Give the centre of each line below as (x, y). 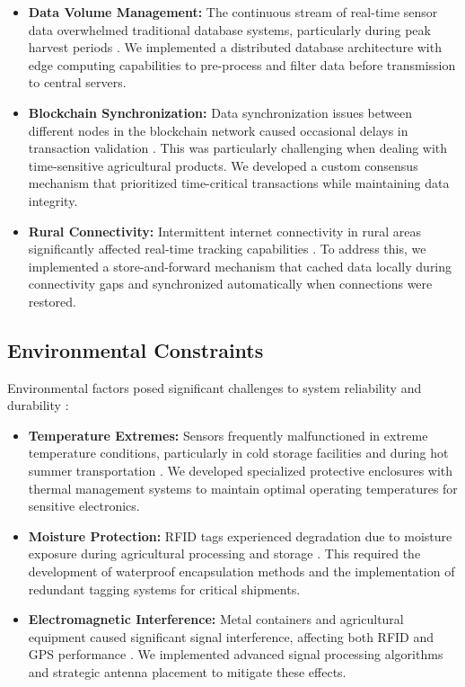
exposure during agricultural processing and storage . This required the (224, 553)
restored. (52, 301)
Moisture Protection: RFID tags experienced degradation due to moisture (240, 535)
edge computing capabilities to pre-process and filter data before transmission (242, 64)
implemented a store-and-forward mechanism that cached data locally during (240, 266)
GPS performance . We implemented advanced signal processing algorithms (236, 654)
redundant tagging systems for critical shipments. (164, 589)
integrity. (53, 200)
